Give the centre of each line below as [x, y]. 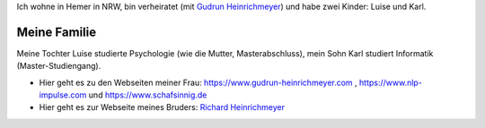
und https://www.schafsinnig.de [148, 95]
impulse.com [63, 95]
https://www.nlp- [391, 82]
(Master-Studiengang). [59, 66]
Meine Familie [57, 32]
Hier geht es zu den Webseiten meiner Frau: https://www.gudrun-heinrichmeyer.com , [198, 82]
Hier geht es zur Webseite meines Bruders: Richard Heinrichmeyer [162, 107]
